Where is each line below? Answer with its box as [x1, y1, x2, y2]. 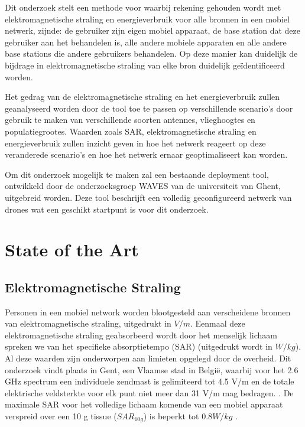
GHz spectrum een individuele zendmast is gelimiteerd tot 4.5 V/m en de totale [5, 375, 294, 387]
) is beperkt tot [143, 410, 199, 422]
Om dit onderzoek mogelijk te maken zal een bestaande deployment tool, [5, 168, 269, 180]
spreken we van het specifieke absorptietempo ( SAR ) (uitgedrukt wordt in [5, 340, 272, 353]
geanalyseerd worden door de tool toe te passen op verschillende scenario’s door [5, 102, 293, 114]
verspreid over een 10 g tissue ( [5, 410, 117, 422]
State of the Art [5, 237, 139, 262]
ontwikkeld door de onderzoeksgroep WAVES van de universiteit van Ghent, [5, 180, 281, 192]
